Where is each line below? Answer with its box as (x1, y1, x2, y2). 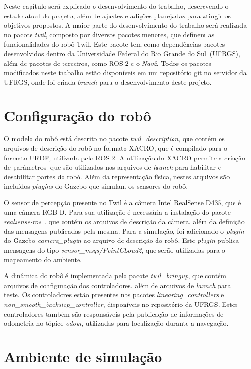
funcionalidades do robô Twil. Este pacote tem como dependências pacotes (4, 39, 225, 49)
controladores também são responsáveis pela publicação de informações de (4, 308, 224, 319)
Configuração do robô (4, 105, 151, 125)
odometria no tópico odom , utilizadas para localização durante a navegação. (4, 318, 229, 328)
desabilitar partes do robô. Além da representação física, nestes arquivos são (4, 171, 230, 181)
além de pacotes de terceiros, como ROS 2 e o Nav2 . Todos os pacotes (4, 58, 211, 68)
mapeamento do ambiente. (4, 254, 82, 264)
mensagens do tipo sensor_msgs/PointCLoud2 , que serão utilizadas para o (4, 245, 225, 255)
